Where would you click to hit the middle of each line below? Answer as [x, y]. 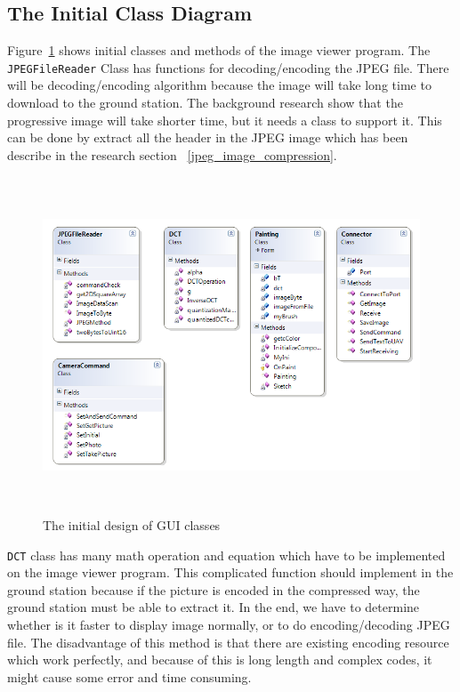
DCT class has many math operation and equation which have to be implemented [226, 555]
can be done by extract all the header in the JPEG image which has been [208, 137]
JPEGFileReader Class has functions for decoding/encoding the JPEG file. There [228, 67]
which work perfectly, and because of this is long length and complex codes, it [220, 660]
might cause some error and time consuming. [129, 676]
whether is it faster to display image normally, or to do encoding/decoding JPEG [229, 624]
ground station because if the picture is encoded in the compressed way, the [214, 589]
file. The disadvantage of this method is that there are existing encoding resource [228, 642]
